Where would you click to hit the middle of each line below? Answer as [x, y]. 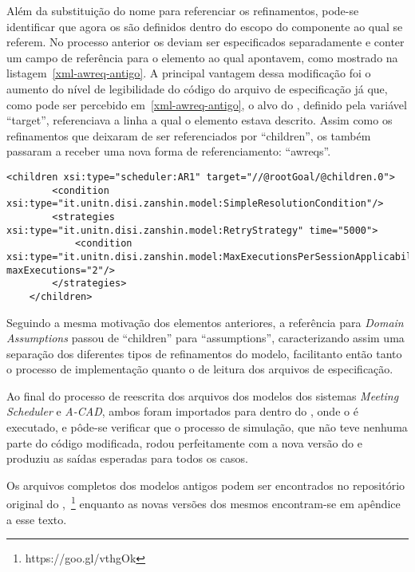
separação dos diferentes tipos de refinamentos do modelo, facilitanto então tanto [204, 353]
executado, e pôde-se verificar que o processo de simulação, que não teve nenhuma [207, 427]
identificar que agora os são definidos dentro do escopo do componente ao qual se [205, 26]
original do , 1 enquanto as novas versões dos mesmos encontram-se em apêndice [204, 503]
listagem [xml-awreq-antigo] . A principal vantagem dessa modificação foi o [189, 73]
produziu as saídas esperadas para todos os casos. [127, 458]
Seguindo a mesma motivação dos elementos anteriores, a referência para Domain [205, 322]
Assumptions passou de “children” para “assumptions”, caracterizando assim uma [206, 338]
